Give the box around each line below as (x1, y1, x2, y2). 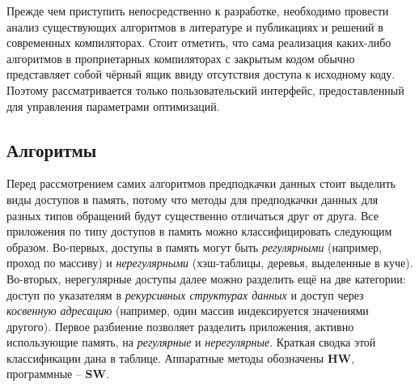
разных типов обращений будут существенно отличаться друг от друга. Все (6, 206, 379, 223)
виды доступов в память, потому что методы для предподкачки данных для (6, 190, 379, 207)
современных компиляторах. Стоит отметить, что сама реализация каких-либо (6, 34, 391, 51)
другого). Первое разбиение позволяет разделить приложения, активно (6, 317, 354, 334)
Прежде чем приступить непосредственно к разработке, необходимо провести (6, 2, 389, 19)
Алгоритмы (6, 137, 97, 162)
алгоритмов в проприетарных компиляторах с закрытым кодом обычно (6, 49, 355, 66)
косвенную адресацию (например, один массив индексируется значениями (6, 302, 369, 319)
